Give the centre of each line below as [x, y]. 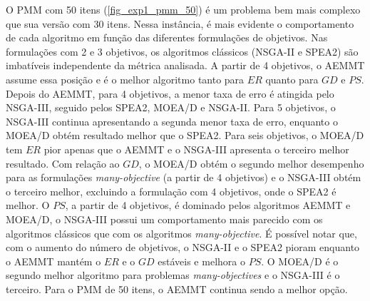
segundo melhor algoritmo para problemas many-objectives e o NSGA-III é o [173, 275]
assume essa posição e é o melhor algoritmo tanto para [125, 79]
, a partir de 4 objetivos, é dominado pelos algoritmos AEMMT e [208, 205]
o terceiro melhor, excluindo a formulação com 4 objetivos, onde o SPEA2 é [171, 191]
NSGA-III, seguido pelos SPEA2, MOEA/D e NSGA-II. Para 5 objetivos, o [171, 107]
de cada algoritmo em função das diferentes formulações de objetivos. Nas [167, 37]
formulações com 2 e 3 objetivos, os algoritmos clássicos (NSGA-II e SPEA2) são [182, 51]
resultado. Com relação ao [63, 163]
